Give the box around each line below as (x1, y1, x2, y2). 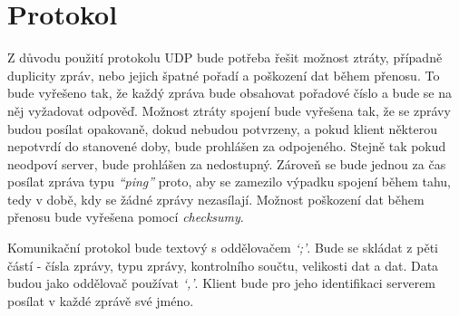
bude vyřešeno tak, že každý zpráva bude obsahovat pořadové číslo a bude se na (7, 83, 453, 102)
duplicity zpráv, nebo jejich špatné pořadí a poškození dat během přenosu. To (7, 65, 440, 84)
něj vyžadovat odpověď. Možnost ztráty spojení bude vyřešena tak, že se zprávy (7, 101, 451, 120)
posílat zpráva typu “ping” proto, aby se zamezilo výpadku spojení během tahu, (7, 172, 451, 191)
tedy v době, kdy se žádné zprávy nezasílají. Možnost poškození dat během (7, 189, 425, 208)
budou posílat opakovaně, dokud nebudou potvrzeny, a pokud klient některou (7, 119, 437, 138)
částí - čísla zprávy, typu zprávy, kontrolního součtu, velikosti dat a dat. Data (7, 255, 439, 274)
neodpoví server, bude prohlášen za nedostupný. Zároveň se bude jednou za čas (7, 154, 446, 173)
